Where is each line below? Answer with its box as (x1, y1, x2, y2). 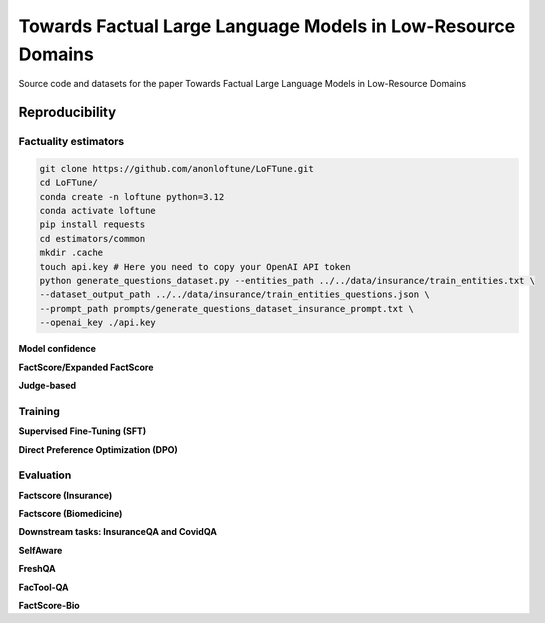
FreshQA (18, 563, 56, 575)
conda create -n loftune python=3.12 (39, 191, 225, 202)
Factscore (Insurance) (18, 489, 113, 501)
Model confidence (18, 343, 97, 355)
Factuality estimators (18, 135, 125, 149)
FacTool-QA (18, 581, 69, 593)
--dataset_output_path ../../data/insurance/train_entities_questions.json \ (39, 289, 430, 300)
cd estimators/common (39, 233, 146, 244)
